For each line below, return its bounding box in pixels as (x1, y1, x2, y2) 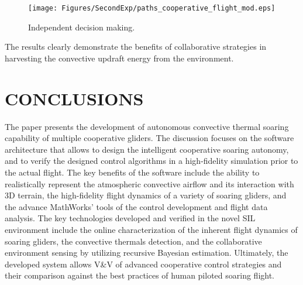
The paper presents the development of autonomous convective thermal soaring (5, 120, 289, 132)
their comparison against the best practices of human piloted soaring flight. (5, 269, 275, 281)
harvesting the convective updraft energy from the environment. (5, 51, 234, 64)
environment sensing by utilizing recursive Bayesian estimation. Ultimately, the (5, 246, 288, 259)
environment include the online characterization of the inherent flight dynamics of (5, 223, 298, 235)
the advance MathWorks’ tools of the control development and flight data (5, 200, 268, 212)
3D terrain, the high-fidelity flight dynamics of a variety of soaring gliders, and (5, 189, 287, 201)
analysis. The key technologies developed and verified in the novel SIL (5, 212, 256, 224)
